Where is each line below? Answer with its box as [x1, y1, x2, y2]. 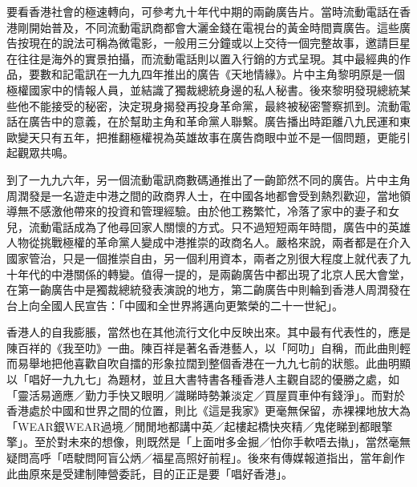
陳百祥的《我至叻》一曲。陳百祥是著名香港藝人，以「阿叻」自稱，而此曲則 [6, 339, 399, 356]
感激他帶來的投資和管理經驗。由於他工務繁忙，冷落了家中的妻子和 [39, 203, 388, 219]
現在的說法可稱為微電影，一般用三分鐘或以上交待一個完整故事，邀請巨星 [28, 34, 411, 51]
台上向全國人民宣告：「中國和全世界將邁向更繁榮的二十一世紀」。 [6, 296, 343, 313]
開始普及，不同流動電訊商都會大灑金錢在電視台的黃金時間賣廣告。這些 [28, 18, 399, 35]
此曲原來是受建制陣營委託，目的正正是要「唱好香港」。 [6, 465, 293, 481]
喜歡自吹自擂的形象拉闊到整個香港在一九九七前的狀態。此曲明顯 [73, 355, 411, 372]
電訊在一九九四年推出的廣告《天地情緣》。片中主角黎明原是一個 [73, 66, 405, 83]
